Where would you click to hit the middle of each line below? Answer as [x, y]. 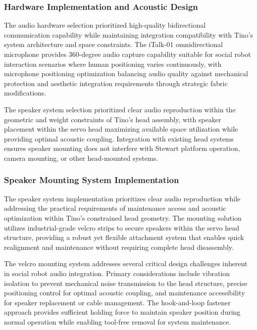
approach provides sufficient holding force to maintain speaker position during [122, 312]
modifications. [25, 93]
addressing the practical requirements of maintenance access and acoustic [115, 208]
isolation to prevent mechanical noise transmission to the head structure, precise [126, 283]
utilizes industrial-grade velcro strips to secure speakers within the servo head [122, 227]
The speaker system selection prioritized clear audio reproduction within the [120, 109]
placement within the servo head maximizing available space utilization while [121, 129]
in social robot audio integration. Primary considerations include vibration [117, 273]
